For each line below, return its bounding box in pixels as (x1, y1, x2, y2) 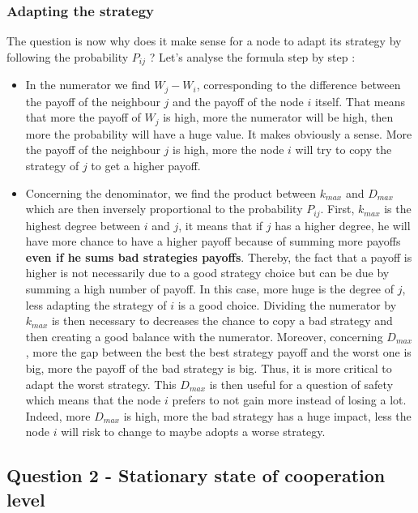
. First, (320, 200, 355, 217)
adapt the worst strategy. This (25, 375, 177, 392)
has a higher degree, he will (275, 216, 411, 233)
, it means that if (178, 216, 263, 233)
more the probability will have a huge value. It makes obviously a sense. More (25, 125, 412, 142)
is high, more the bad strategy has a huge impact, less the (123, 407, 412, 424)
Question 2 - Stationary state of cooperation (6, 463, 386, 488)
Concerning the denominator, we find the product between (25, 184, 317, 201)
